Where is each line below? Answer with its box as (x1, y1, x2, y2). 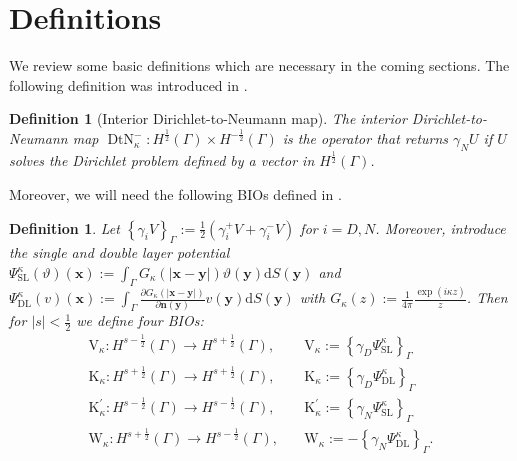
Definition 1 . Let (9, 217, 120, 238)
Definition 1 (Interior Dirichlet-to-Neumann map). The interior (9, 108, 407, 129)
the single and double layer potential (9, 242, 230, 263)
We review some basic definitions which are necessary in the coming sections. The (9, 55, 510, 76)
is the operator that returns (282, 128, 449, 149)
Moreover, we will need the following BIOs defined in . (9, 184, 342, 205)
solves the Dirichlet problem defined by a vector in (9, 150, 315, 171)
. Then (466, 287, 508, 308)
